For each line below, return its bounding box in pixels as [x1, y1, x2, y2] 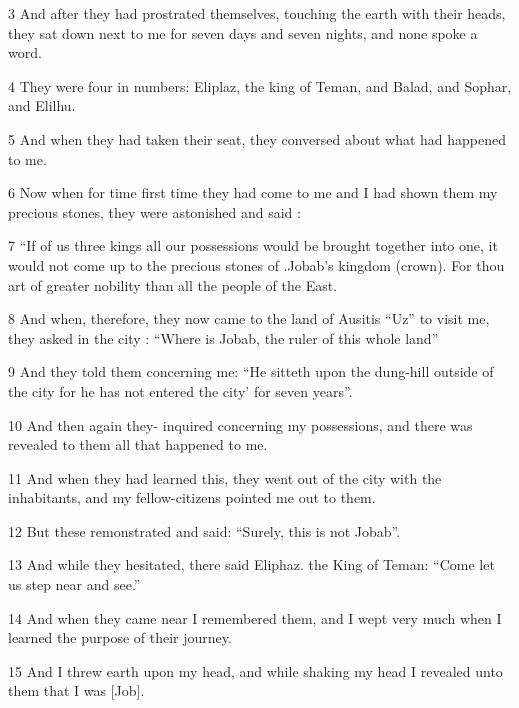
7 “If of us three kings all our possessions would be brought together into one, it [8, 235, 498, 256]
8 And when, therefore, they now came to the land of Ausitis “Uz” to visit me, [8, 308, 490, 329]
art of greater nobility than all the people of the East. [8, 274, 338, 295]
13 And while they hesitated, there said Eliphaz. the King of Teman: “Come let [8, 554, 495, 575]
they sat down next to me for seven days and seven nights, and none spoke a [8, 22, 478, 43]
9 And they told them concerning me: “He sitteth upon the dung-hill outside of [8, 361, 494, 382]
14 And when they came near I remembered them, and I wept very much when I [8, 607, 502, 628]
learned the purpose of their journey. [8, 627, 232, 648]
